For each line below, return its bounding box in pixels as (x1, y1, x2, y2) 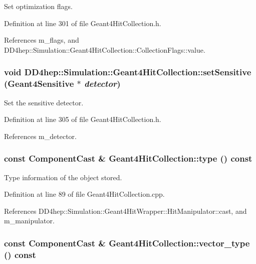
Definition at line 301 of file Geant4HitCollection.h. (4, 18, 161, 28)
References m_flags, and (4, 35, 79, 45)
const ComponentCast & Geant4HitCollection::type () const (4, 152, 252, 165)
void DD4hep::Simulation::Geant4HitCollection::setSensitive (4, 66, 251, 78)
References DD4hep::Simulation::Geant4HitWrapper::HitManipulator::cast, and (4, 205, 247, 216)
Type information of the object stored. (4, 172, 122, 182)
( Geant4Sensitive (4, 77, 74, 90)
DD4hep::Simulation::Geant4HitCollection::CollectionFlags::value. (4, 44, 205, 55)
